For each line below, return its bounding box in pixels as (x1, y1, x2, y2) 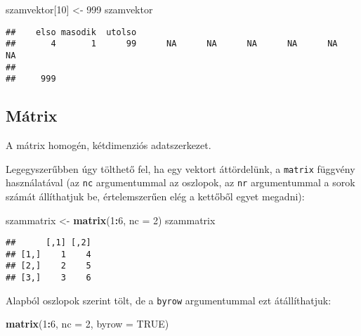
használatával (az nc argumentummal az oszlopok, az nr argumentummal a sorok (6, 175, 355, 190)
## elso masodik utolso (6, 27, 137, 37)
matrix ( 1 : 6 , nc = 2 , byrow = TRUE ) (6, 316, 169, 331)
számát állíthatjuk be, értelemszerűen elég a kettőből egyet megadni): (6, 188, 305, 203)
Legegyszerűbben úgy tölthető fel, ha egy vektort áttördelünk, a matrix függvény (6, 161, 355, 176)
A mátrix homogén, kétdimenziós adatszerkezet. (6, 138, 211, 153)
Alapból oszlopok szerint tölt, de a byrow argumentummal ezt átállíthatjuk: (6, 292, 332, 307)
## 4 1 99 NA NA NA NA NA (6, 39, 338, 49)
